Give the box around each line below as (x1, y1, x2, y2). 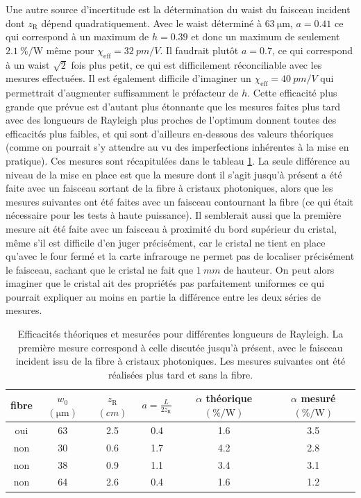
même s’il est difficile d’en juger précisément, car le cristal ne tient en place (6, 235, 326, 249)
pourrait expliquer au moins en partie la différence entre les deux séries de (6, 289, 321, 304)
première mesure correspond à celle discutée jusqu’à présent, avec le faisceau (18, 340, 343, 354)
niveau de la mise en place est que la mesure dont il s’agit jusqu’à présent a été (6, 167, 342, 181)
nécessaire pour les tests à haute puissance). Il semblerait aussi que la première (6, 208, 342, 222)
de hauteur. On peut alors (224, 262, 335, 276)
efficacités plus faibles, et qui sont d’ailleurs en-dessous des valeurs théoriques (6, 126, 334, 140)
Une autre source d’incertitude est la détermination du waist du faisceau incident (6, 2, 351, 16)
